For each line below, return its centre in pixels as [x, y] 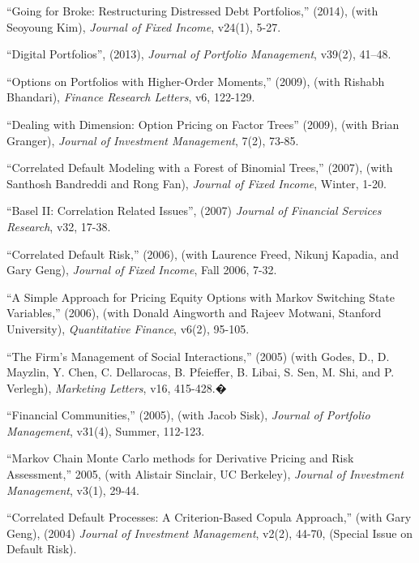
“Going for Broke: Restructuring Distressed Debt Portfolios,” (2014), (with [192, 11]
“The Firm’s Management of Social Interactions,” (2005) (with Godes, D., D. [198, 356]
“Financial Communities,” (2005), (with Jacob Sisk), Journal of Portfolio [188, 415]
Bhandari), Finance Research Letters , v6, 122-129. [131, 97]
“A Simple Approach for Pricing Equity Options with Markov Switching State [201, 297]
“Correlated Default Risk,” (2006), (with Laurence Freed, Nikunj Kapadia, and [203, 254]
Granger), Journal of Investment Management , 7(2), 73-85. [153, 140]
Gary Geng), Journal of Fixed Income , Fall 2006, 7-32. [142, 270]
